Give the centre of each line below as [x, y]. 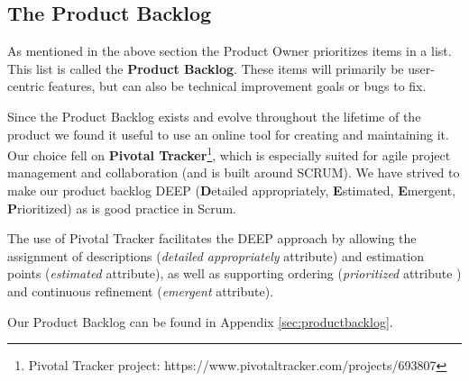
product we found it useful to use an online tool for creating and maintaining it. [228, 134]
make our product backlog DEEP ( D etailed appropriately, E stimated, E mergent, [232, 190]
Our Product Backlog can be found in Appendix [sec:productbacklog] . [200, 321]
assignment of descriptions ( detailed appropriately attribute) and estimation [216, 255]
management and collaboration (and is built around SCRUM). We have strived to [234, 172]
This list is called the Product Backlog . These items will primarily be [206, 68]
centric [26, 86]
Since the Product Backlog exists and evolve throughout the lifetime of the [214, 116]
